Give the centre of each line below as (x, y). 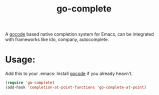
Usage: (20, 60)
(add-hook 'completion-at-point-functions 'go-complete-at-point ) (76, 87)
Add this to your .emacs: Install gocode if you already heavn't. (69, 73)
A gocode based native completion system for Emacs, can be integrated (79, 34)
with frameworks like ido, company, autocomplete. (57, 39)
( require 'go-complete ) (30, 83)
